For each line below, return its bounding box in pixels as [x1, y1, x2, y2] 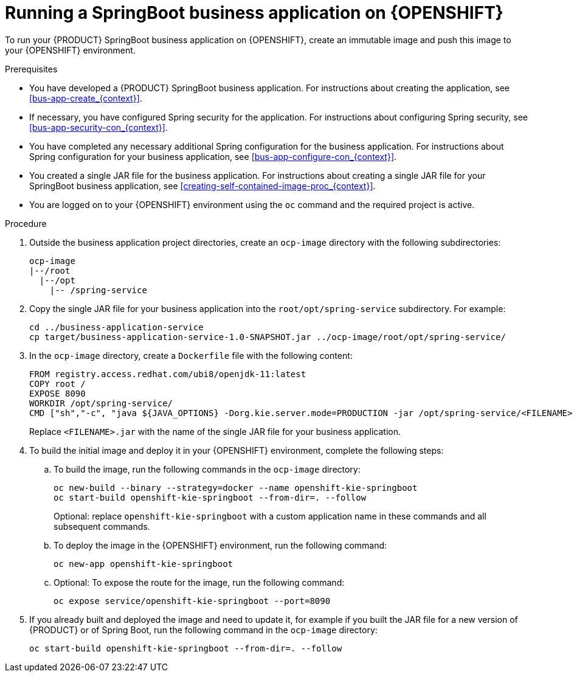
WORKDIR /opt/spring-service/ [29, 398, 173, 408]
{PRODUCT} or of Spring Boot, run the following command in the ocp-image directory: [29, 624, 378, 635]
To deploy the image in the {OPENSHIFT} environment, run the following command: [54, 540, 387, 550]
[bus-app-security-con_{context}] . [29, 122, 168, 133]
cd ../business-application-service [29, 322, 204, 332]
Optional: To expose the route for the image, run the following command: [54, 577, 345, 588]
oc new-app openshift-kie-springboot [54, 558, 233, 569]
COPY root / [29, 378, 86, 389]
